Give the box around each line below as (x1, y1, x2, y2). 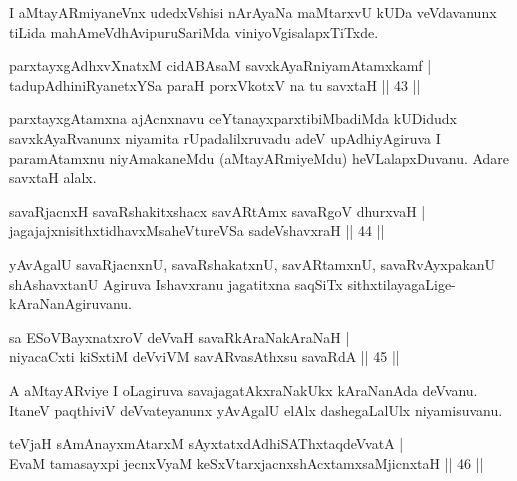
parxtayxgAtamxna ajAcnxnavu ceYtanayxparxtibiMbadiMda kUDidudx (9, 108, 457, 129)
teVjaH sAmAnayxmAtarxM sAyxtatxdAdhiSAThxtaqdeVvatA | (9, 433, 404, 454)
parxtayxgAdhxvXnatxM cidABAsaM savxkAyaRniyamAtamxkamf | (9, 55, 432, 76)
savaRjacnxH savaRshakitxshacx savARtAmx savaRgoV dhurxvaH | (9, 200, 426, 221)
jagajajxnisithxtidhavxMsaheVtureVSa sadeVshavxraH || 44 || (9, 220, 385, 241)
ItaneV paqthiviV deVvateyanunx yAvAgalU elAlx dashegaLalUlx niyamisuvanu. (9, 399, 503, 420)
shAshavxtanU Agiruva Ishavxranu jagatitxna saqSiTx (9, 273, 343, 294)
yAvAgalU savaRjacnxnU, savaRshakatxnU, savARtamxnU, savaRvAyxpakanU (9, 253, 496, 274)
